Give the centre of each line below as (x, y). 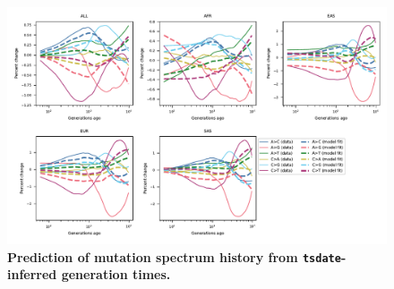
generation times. (116, 274)
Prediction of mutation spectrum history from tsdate (174, 256)
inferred (32, 274)
